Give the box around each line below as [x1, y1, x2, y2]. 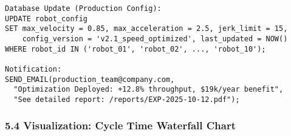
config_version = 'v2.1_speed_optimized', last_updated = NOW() [22, 34, 288, 43]
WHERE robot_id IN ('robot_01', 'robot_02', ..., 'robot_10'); [5, 44, 266, 53]
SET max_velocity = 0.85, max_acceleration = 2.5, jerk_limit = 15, [5, 24, 288, 33]
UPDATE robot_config [5, 14, 88, 23]
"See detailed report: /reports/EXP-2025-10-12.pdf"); [13, 95, 240, 104]
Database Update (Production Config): [5, 4, 162, 13]
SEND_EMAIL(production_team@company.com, [5, 75, 175, 84]
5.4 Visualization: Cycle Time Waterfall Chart [5, 118, 236, 133]
